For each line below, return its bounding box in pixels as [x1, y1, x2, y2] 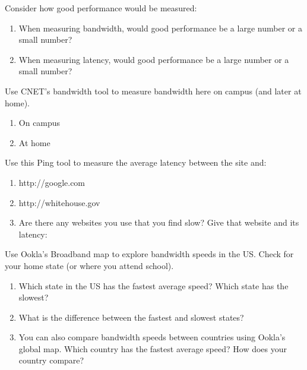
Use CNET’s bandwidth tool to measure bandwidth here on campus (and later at [5, 84, 302, 97]
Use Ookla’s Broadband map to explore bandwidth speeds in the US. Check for [5, 248, 294, 260]
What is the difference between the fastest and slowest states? [18, 311, 244, 323]
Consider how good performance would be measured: [5, 2, 197, 14]
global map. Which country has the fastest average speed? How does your [18, 342, 287, 355]
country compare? [18, 354, 84, 366]
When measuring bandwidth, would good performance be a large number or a [18, 21, 302, 34]
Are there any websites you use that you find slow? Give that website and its [18, 216, 299, 229]
